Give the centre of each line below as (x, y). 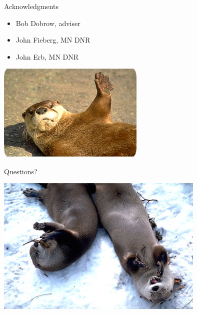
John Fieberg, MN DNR (53, 40)
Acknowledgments (31, 6)
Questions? (21, 171)
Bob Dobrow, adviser (48, 23)
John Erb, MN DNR (47, 56)
